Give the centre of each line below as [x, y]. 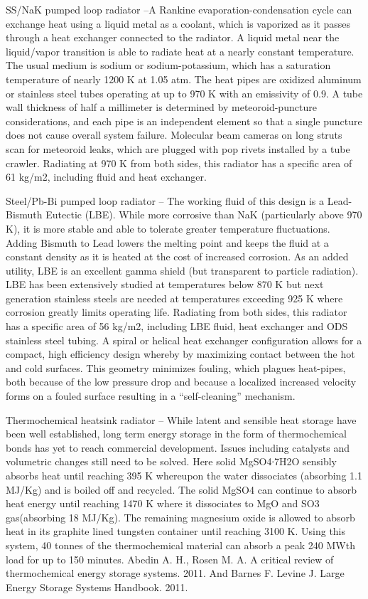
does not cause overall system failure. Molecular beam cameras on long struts [174, 135]
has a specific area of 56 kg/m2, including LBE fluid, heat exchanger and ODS [177, 326]
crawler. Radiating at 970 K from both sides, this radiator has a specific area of [179, 163]
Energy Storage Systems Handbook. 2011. [97, 587]
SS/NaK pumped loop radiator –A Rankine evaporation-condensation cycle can [179, 9]
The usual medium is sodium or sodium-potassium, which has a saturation [168, 65]
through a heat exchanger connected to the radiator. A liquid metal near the [173, 37]
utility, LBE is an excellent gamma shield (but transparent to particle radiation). [182, 270]
